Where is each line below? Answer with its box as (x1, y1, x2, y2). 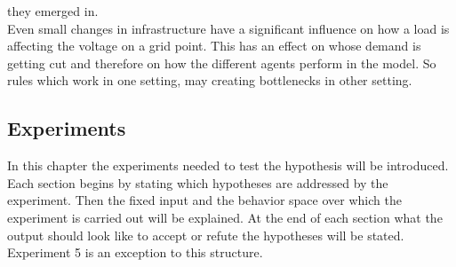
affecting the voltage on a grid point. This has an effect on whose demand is (7, 36, 421, 55)
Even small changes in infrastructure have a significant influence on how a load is (7, 19, 450, 37)
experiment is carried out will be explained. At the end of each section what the (7, 208, 443, 226)
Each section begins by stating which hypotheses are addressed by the (7, 173, 388, 192)
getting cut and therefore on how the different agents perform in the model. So (7, 53, 436, 72)
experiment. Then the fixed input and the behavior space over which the (7, 191, 402, 209)
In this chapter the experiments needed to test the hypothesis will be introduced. (7, 156, 449, 175)
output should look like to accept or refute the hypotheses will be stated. (7, 225, 404, 244)
